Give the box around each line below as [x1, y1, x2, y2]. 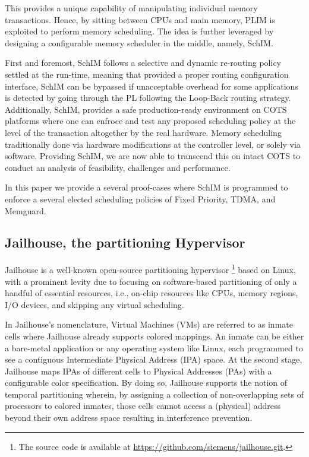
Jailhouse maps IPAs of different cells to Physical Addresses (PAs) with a [5, 364, 272, 377]
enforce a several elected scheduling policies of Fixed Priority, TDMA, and [5, 192, 276, 205]
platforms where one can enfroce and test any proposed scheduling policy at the [5, 115, 296, 127]
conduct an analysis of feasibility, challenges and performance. [5, 161, 231, 173]
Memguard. [5, 204, 46, 217]
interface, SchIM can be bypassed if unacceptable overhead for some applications [5, 80, 298, 92]
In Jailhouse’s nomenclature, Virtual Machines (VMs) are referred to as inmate [5, 318, 293, 331]
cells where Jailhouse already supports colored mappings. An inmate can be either [5, 329, 304, 342]
